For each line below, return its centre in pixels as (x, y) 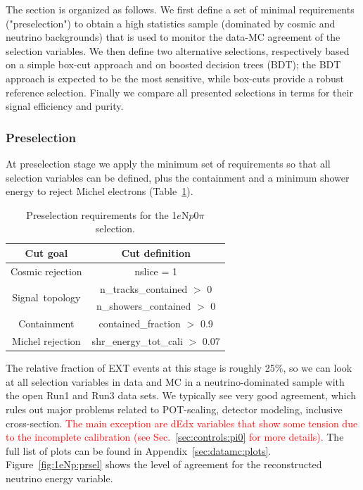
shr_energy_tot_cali (137, 341)
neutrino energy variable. (59, 478)
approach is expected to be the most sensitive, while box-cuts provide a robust (175, 78)
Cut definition (156, 252)
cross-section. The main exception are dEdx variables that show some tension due (182, 423)
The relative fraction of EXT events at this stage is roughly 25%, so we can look (179, 368)
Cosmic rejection (46, 271)
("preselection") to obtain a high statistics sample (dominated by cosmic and (171, 23)
